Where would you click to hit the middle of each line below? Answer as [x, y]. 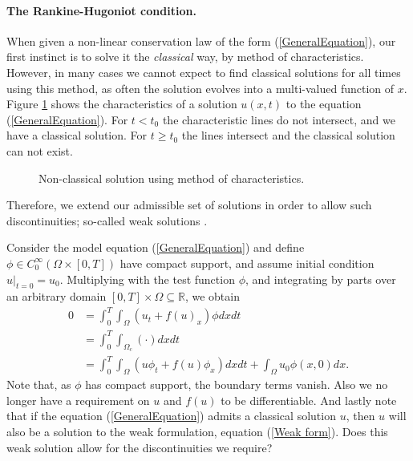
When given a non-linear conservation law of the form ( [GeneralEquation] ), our [201, 40]
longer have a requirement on [78, 400]
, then [360, 416]
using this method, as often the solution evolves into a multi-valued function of [200, 88]
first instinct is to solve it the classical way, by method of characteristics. [185, 57]
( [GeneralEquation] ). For [67, 119]
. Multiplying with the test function [147, 279]
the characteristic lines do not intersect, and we [279, 119]
